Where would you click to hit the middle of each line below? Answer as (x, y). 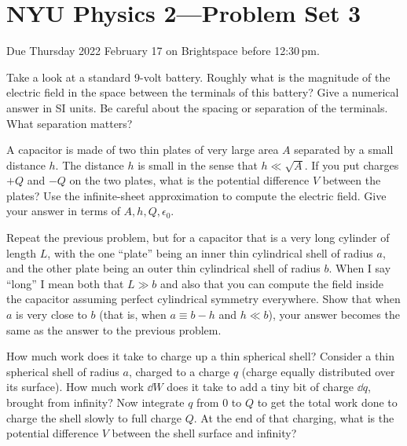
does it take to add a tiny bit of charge (260, 387)
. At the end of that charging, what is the (294, 417)
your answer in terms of (63, 211)
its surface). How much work (75, 387)
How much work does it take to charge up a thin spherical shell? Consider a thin (200, 356)
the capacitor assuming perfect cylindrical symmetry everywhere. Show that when (203, 299)
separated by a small (344, 150)
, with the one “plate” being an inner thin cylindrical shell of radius (210, 252)
